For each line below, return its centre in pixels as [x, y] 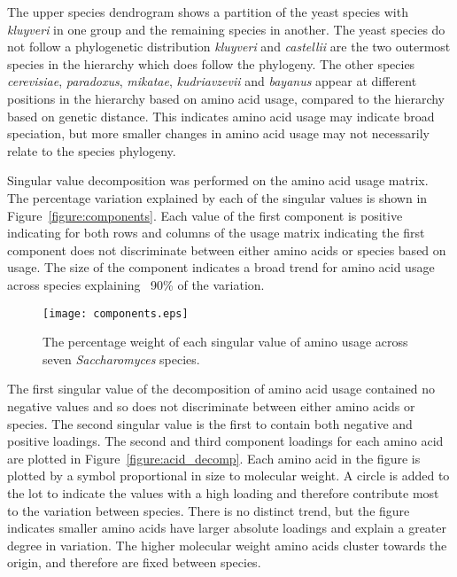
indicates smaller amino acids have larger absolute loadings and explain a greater [227, 528]
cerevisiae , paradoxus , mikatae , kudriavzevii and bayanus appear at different [212, 81]
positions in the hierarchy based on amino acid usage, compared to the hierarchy [226, 98]
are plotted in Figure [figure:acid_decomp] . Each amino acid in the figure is [214, 458]
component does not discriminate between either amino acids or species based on [227, 250]
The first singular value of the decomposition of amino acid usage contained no [221, 389]
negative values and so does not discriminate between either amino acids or [211, 405]
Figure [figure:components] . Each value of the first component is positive [205, 215]
